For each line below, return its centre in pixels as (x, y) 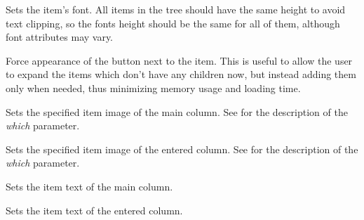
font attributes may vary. (60, 37)
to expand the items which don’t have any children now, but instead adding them (181, 74)
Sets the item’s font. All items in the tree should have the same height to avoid (176, 9)
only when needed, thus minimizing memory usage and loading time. (153, 88)
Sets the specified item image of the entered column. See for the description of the (182, 149)
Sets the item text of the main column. (89, 186)
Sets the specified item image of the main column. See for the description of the (177, 111)
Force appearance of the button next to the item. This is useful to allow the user (179, 60)
